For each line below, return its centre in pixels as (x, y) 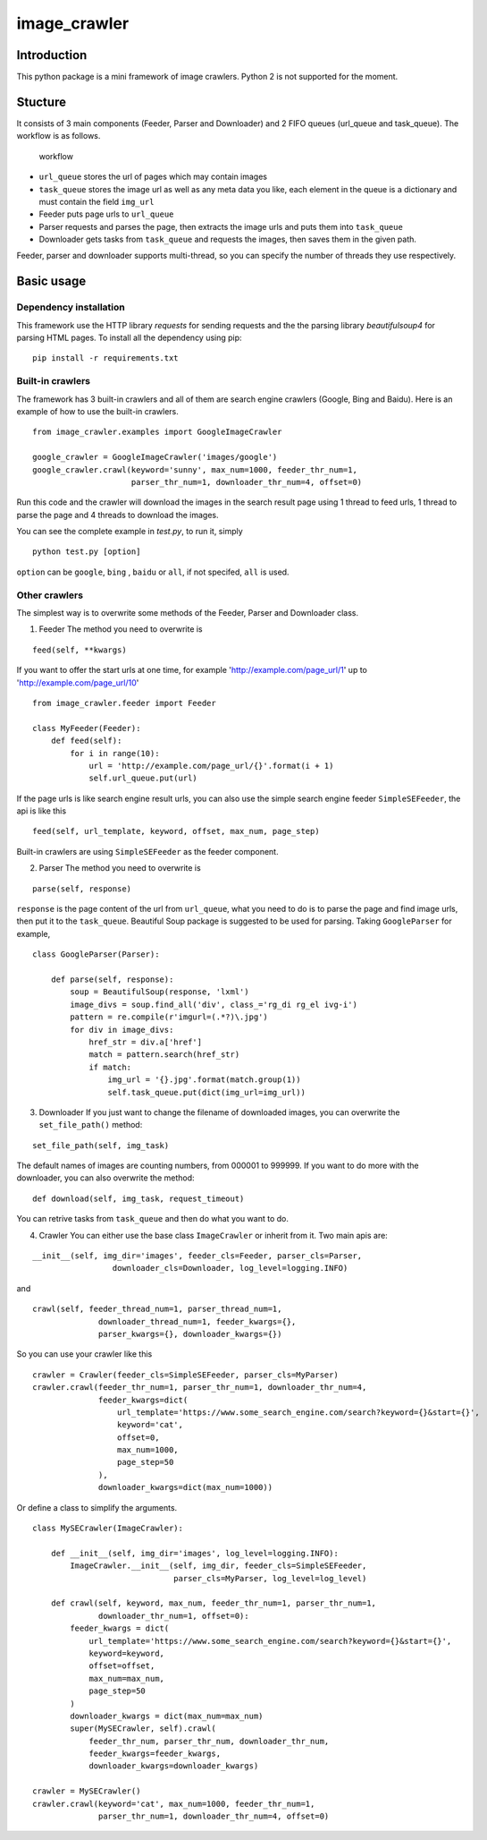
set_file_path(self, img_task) (101, 1145)
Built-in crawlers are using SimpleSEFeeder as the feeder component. (147, 851)
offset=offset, (122, 1666)
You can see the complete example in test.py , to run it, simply (130, 532)
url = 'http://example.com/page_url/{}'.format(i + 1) (211, 766)
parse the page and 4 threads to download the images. (118, 515)
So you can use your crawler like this (84, 1354)
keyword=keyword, (127, 1653)
